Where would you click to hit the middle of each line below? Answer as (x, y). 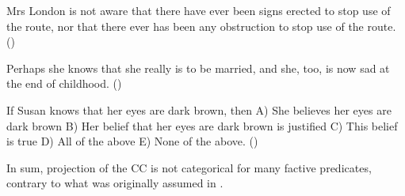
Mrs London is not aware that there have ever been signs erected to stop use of (199, 10)
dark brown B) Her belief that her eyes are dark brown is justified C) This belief (202, 125)
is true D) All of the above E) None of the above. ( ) (132, 141)
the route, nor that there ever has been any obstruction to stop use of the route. (201, 26)
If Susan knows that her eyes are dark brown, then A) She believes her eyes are (199, 109)
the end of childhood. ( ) (64, 83)
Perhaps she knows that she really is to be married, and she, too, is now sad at (198, 68)
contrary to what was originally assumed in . (115, 183)
